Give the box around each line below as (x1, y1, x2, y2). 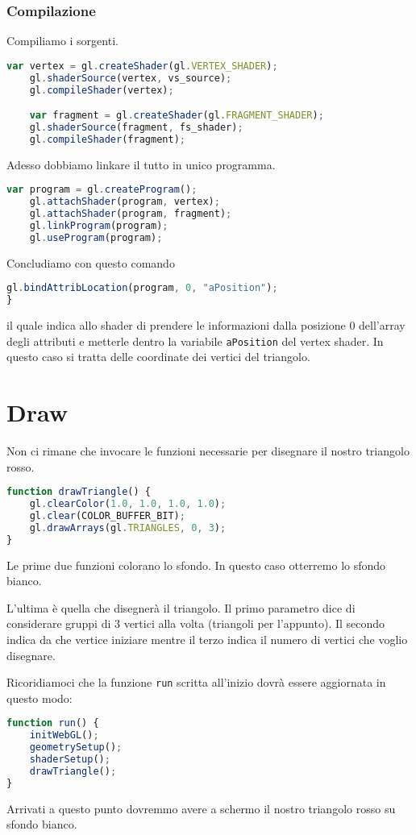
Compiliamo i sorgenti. (6, 32, 119, 49)
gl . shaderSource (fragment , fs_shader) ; (29, 121, 243, 133)
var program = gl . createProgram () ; (6, 184, 198, 196)
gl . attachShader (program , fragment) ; (29, 208, 232, 220)
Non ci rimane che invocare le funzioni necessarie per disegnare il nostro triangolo (6, 442, 410, 459)
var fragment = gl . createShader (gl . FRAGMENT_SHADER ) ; (29, 110, 324, 122)
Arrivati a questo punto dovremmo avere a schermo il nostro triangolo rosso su (6, 800, 396, 816)
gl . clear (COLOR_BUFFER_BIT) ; (29, 509, 185, 521)
